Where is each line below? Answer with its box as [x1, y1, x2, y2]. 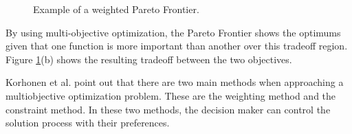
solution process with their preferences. [5, 115, 170, 130]
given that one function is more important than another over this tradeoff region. [5, 38, 348, 53]
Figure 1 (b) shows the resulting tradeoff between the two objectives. [5, 52, 292, 66]
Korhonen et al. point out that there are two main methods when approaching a [5, 75, 344, 89]
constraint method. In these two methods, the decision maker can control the [5, 102, 331, 116]
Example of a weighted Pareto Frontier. [33, 2, 199, 16]
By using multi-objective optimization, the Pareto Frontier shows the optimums [5, 25, 341, 39]
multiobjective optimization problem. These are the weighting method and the [5, 88, 336, 102]
